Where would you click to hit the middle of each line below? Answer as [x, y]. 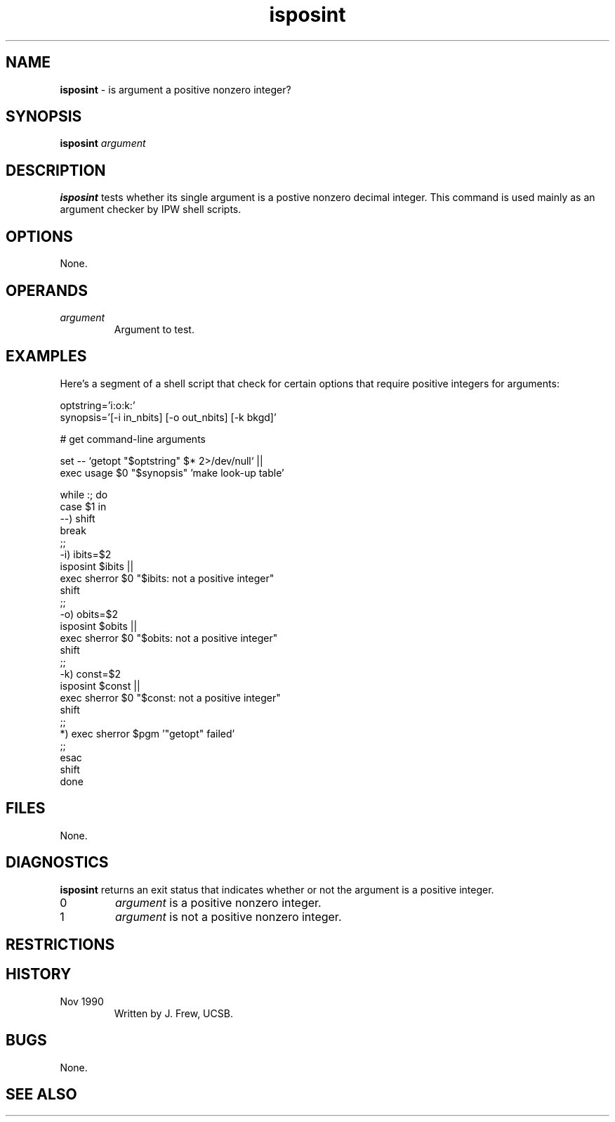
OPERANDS [47, 290]
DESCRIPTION [56, 170]
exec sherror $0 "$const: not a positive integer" [170, 697]
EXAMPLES [46, 356]
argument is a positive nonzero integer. [218, 902]
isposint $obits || [99, 626]
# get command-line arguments [133, 439]
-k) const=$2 [90, 673]
